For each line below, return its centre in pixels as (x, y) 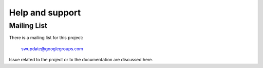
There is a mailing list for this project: (46, 38)
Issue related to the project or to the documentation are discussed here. (81, 60)
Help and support (45, 13)
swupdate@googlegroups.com (52, 49)
